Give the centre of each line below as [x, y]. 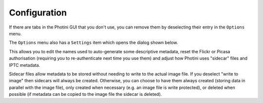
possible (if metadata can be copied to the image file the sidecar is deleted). [85, 94]
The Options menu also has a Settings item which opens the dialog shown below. [94, 43]
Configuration [38, 13]
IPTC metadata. [25, 65]
